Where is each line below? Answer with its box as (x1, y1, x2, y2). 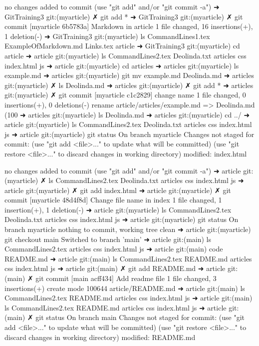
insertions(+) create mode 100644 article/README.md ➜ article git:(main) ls (4, 282, 245, 293)
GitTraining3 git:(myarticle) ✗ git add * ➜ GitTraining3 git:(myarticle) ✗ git (4, 11, 243, 21)
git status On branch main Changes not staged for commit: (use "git (35, 312, 245, 322)
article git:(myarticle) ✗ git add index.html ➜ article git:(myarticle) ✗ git (4, 184, 231, 195)
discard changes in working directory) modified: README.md (4, 331, 196, 342)
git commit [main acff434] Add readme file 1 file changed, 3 (35, 273, 217, 283)
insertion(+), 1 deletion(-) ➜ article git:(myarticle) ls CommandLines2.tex (4, 204, 232, 214)
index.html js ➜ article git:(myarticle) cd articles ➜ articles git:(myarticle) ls (4, 60, 239, 70)
